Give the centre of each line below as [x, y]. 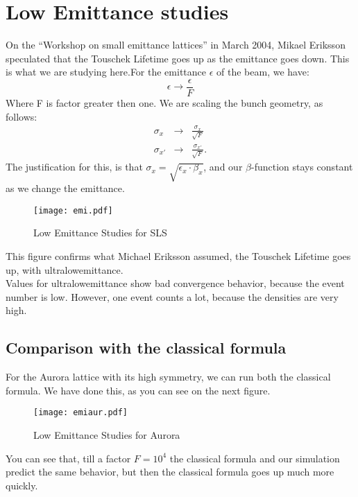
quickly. [22, 485]
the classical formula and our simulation [255, 458]
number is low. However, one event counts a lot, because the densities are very [172, 296]
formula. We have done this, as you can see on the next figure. [138, 390]
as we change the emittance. [65, 188]
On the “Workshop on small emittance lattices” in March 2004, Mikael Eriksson [176, 45]
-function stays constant [302, 167]
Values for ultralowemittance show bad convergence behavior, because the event [175, 283]
